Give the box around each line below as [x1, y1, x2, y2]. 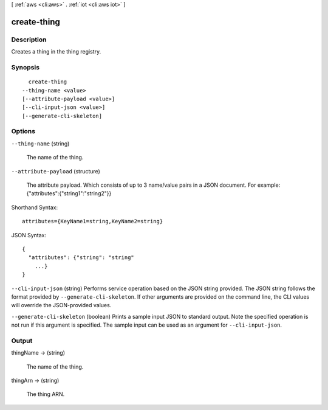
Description [11, 35, 47, 44]
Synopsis [11, 63, 39, 71]
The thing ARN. [26, 391, 65, 398]
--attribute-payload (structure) [11, 167, 100, 175]
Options [11, 127, 36, 136]
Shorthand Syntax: [11, 204, 58, 211]
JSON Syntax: [11, 231, 47, 238]
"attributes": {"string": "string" [28, 254, 135, 261]
